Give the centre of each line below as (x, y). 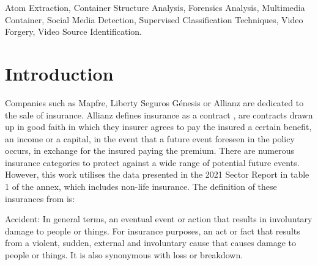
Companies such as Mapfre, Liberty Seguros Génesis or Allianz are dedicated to (154, 102)
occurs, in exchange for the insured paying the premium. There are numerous (150, 151)
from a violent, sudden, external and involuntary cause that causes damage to (151, 243)
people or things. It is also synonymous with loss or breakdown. (124, 255)
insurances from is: (40, 198)
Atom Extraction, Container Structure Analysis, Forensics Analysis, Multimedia (155, 7)
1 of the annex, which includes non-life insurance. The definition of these (141, 187)
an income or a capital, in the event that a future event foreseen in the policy (150, 138)
